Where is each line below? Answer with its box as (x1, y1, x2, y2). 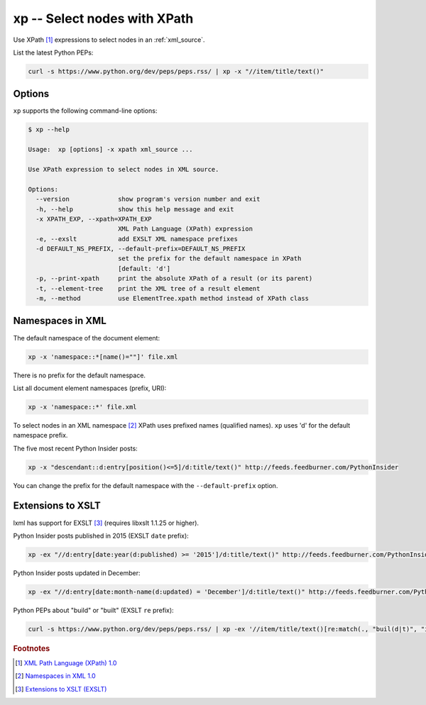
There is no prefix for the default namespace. (13, 371, 146, 379)
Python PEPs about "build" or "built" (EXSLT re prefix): (13, 606, 174, 614)
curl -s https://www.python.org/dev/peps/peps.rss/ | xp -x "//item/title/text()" (28, 67, 324, 75)
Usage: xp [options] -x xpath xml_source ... (28, 145, 193, 154)
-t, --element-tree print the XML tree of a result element (35, 284, 261, 292)
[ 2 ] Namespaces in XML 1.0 (15, 672, 96, 680)
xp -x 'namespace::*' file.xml (28, 403, 138, 411)
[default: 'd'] (117, 265, 170, 272)
